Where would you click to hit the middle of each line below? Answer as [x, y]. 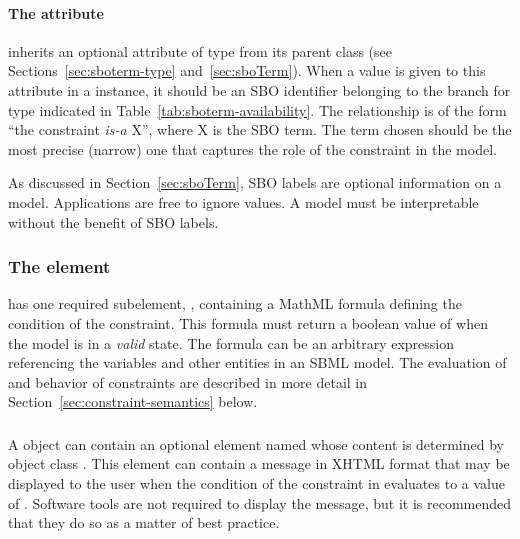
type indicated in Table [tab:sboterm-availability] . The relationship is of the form [257, 109]
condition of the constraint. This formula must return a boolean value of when [248, 322]
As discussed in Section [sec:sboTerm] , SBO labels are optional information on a [255, 182]
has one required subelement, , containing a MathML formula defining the [235, 303]
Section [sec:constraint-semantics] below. [133, 401]
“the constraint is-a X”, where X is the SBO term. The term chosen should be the [260, 129]
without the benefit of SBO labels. [113, 221]
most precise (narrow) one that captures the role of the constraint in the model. [252, 148]
